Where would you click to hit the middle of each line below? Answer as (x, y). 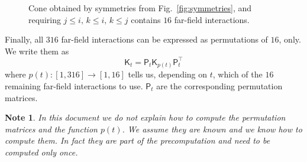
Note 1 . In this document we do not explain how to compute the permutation (145, 117)
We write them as (37, 51)
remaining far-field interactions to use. (74, 85)
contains (146, 19)
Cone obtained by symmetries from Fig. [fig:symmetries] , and (140, 8)
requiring (45, 19)
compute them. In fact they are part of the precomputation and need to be (138, 140)
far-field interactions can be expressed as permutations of (164, 39)
